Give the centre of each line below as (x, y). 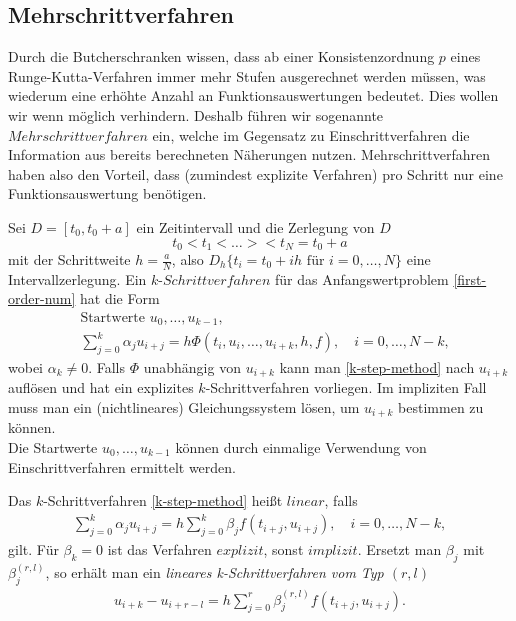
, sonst (283, 549)
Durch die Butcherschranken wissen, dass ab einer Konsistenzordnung (221, 56)
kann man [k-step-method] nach (377, 366)
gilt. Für (33, 549)
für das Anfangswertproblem (361, 278)
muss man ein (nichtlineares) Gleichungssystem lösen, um (184, 406)
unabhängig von (192, 366)
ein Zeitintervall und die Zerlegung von (255, 226)
